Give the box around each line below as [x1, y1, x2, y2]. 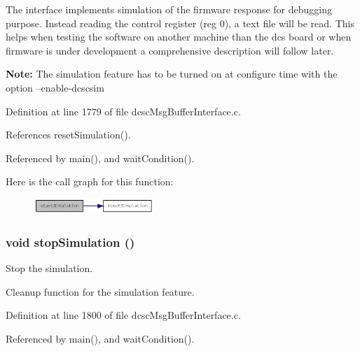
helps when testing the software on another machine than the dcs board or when [6, 29, 352, 44]
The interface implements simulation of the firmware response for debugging [6, 2, 332, 16]
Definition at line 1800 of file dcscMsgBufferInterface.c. [6, 308, 241, 322]
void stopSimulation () [6, 233, 135, 250]
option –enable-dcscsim [6, 80, 104, 94]
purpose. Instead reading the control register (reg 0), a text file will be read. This [6, 15, 354, 30]
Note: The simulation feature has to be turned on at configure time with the [6, 66, 338, 81]
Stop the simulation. [6, 261, 93, 275]
